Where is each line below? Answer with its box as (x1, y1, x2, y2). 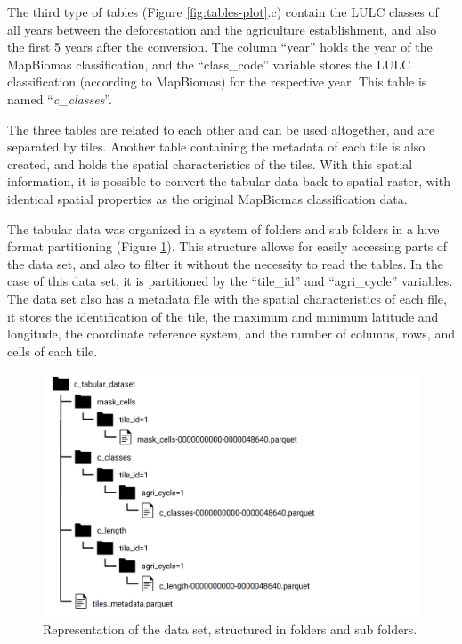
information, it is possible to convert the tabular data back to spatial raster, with (7, 172, 450, 191)
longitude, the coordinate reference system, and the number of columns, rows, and (7, 324, 455, 343)
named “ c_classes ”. (7, 89, 112, 108)
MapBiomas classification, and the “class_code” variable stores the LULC (7, 54, 411, 73)
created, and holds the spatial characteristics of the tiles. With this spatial (7, 154, 413, 173)
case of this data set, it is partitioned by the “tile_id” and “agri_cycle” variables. (7, 272, 453, 290)
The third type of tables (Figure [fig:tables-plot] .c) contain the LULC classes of (7, 3, 439, 20)
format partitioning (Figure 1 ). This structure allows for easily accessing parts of (7, 237, 448, 256)
